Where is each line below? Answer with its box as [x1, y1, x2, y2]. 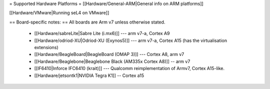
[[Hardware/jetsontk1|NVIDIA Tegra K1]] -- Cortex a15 [34, 72, 144, 78]
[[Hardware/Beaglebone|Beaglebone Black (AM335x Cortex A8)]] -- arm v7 [34, 58, 190, 64]
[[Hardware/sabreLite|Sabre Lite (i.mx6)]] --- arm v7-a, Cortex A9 [34, 30, 170, 36]
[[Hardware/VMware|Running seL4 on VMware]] [9, 10, 109, 16]
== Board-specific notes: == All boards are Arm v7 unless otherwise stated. [9, 19, 165, 25]
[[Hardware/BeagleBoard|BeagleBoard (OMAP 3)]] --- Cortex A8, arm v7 [34, 51, 184, 57]
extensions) [34, 44, 58, 50]
